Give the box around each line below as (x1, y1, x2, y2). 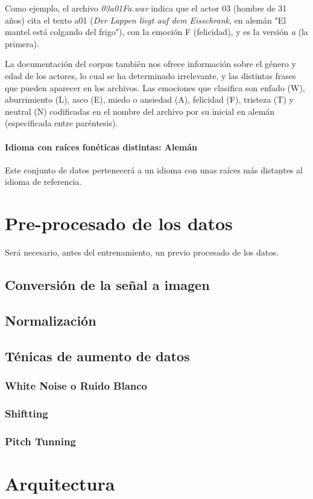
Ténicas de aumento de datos (5, 346, 190, 365)
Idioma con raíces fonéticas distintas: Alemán (5, 140, 198, 153)
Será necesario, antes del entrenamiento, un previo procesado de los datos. (5, 246, 279, 259)
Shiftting (5, 405, 48, 420)
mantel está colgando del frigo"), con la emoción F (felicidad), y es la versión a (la (5, 25, 308, 38)
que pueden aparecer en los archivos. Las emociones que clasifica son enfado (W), (5, 81, 305, 94)
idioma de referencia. (5, 175, 82, 188)
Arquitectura (5, 471, 115, 495)
